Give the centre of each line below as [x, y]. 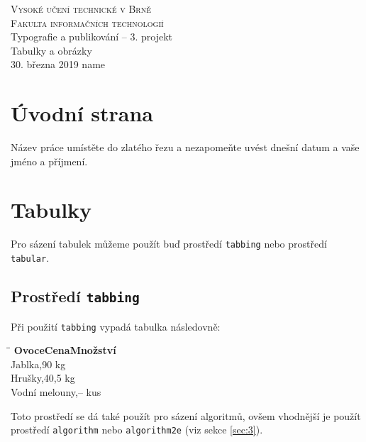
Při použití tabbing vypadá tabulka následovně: [116, 326]
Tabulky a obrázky [51, 50]
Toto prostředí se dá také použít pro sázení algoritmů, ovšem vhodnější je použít [186, 415]
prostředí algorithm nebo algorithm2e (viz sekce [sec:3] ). [137, 430]
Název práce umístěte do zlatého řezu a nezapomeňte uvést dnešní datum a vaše [185, 147]
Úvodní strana [82, 113]
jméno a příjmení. [49, 161]
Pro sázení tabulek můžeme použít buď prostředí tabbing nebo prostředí [169, 244]
